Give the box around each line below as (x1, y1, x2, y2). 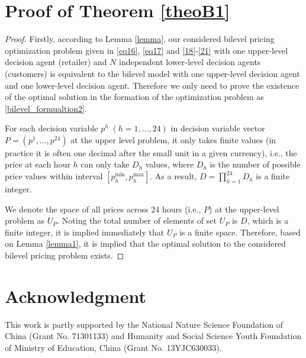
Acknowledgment (5, 283, 146, 308)
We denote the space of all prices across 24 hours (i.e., (5, 202, 201, 215)
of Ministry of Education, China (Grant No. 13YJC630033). (5, 341, 222, 353)
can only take (80, 158, 130, 170)
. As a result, (150, 170, 197, 182)
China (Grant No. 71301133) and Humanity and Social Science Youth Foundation (5, 330, 302, 342)
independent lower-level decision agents (119, 56, 261, 68)
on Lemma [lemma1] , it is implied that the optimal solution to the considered (5, 237, 286, 250)
